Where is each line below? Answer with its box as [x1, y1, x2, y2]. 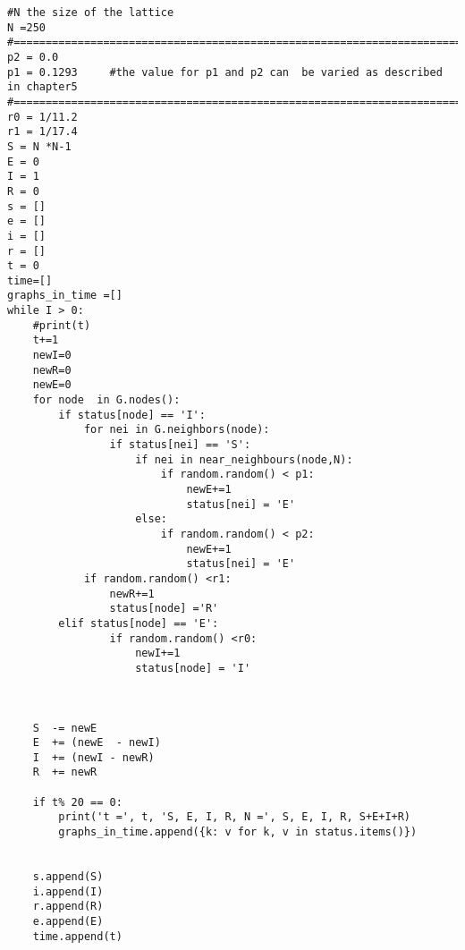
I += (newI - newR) [32, 751, 155, 764]
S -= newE [32, 721, 97, 734]
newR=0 [32, 363, 72, 377]
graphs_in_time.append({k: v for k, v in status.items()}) [58, 826, 418, 839]
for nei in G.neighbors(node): [83, 423, 270, 437]
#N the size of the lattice [7, 6, 174, 19]
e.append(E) [32, 915, 104, 929]
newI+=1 [135, 647, 181, 660]
